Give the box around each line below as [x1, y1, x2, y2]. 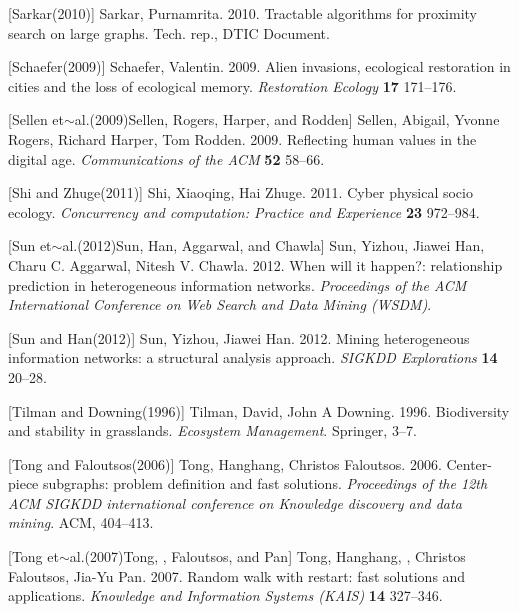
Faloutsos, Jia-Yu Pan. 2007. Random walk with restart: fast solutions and [8, 565, 466, 586]
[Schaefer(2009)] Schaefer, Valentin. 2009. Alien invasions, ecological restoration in [8, 56, 511, 77]
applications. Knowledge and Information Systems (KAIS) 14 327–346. [8, 585, 443, 606]
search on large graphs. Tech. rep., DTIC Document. [8, 22, 330, 43]
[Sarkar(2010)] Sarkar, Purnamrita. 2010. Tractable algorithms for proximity [8, 3, 477, 23]
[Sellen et [8, 109, 64, 130]
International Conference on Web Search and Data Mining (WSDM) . [8, 294, 432, 315]
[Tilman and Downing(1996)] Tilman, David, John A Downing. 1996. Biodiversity [8, 400, 510, 421]
